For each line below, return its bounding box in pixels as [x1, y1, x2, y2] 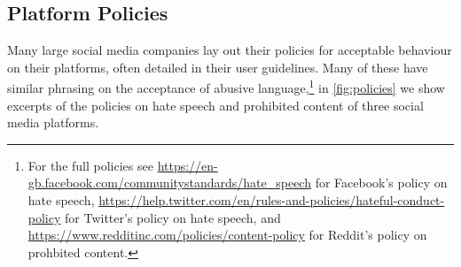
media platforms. [7, 113, 99, 132]
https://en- [157, 156, 218, 174]
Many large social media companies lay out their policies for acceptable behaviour [7, 41, 452, 59]
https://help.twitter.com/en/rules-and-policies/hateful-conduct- [98, 191, 445, 210]
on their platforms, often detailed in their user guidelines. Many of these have [7, 57, 428, 76]
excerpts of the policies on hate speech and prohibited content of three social [7, 95, 424, 114]
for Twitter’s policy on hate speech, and [65, 208, 281, 226]
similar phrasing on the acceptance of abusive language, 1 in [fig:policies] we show [7, 76, 445, 97]
